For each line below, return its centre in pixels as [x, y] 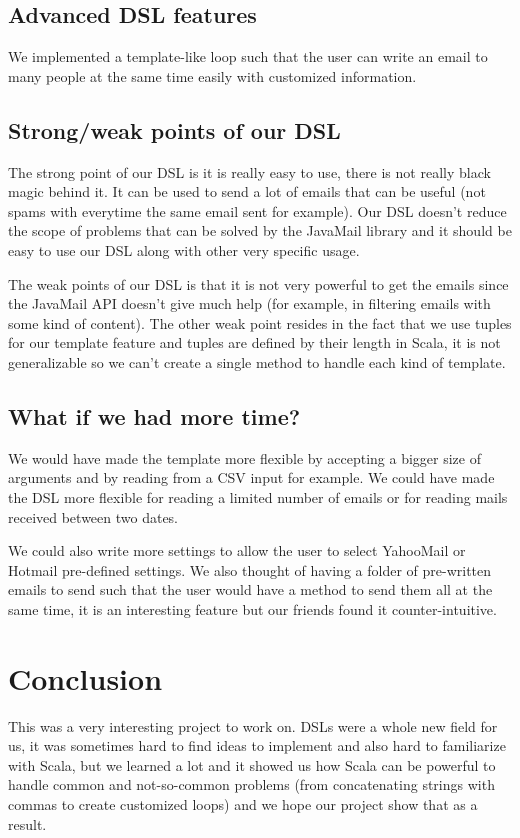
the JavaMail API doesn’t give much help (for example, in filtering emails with [249, 303]
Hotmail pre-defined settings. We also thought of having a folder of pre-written [250, 569]
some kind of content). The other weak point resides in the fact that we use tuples [260, 322]
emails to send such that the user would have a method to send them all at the [250, 589]
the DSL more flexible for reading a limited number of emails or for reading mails [258, 496]
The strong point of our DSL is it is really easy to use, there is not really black [249, 171]
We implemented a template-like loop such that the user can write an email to [248, 56]
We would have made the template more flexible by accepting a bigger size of [244, 457]
